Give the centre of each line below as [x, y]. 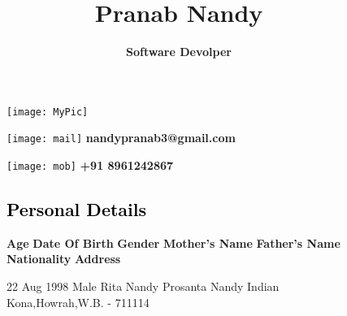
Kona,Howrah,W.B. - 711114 [78, 302]
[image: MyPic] [48, 112]
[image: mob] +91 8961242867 [90, 165]
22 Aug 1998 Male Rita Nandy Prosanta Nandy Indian [143, 286]
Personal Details [77, 209]
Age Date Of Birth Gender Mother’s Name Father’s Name [173, 242]
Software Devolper [179, 52]
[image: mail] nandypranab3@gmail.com [121, 138]
